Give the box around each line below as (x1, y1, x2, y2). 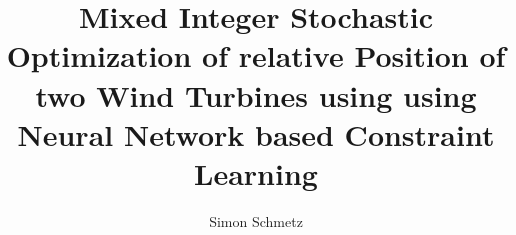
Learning (194, 152, 318, 193)
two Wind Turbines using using (35, 74, 477, 115)
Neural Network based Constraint (17, 113, 495, 154)
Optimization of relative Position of (6, 35, 506, 76)
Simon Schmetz (209, 210, 303, 231)
